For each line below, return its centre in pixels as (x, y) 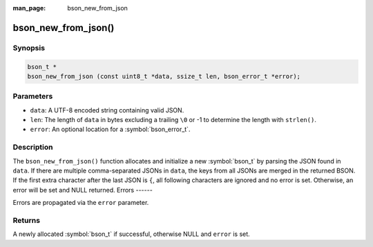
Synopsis (29, 48)
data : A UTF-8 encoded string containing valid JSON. (107, 110)
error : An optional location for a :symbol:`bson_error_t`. (110, 129)
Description (33, 147)
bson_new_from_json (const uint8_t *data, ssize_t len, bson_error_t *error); (164, 76)
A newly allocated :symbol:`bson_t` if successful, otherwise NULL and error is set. (131, 234)
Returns (27, 220)
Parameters (33, 97)
